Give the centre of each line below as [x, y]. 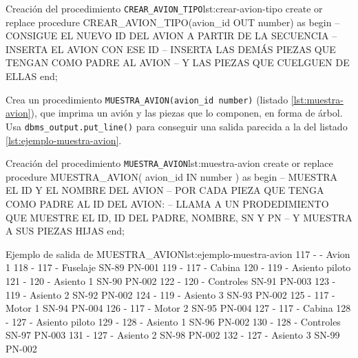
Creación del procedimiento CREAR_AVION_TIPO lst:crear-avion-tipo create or [164, 8]
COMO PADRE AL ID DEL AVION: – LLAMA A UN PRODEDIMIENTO [167, 203]
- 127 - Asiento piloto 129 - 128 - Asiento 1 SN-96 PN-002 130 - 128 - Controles [173, 321]
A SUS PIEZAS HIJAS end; [65, 231]
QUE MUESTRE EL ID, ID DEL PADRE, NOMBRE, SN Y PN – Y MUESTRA [179, 217]
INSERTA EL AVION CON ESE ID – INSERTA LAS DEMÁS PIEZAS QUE [171, 49]
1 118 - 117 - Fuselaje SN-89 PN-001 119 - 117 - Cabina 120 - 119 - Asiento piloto [178, 267]
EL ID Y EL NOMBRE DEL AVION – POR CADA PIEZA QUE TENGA [165, 190]
